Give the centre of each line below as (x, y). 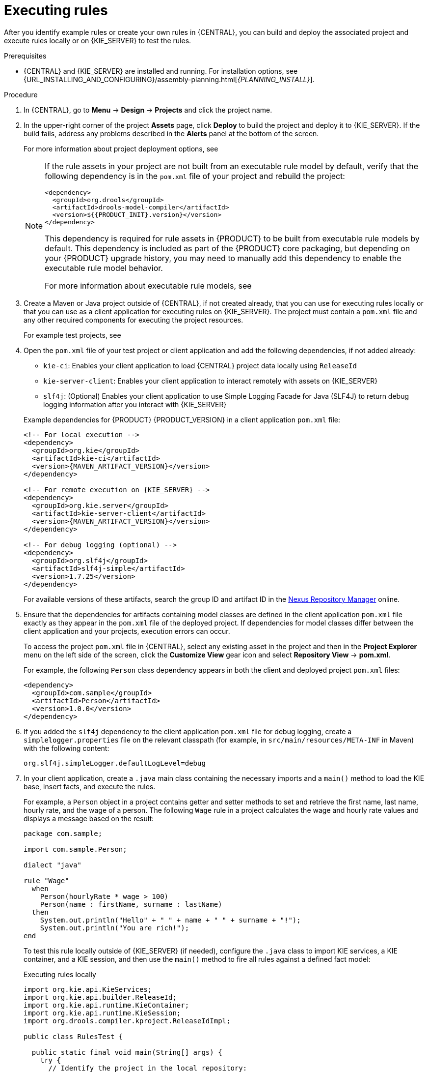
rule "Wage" (46, 880)
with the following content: (67, 748)
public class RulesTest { (73, 1036)
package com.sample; (63, 833)
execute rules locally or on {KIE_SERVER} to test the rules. (98, 40)
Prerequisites (25, 56)
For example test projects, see (72, 335)
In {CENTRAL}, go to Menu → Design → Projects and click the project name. (148, 110)
